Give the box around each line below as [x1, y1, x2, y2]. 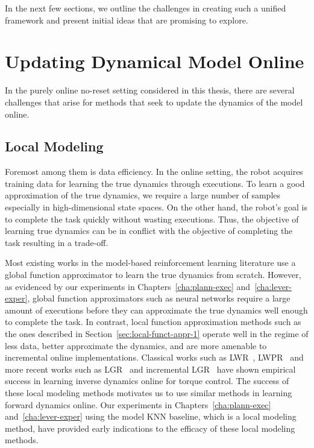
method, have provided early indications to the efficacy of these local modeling [5, 421, 295, 434]
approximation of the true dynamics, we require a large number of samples [5, 189, 281, 201]
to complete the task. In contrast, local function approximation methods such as [5, 315, 301, 328]
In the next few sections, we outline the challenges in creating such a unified [5, 2, 286, 14]
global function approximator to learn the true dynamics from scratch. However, [5, 268, 301, 281]
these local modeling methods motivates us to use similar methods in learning [5, 386, 292, 399]
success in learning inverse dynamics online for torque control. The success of [5, 374, 289, 387]
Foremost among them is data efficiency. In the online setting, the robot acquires [5, 165, 303, 178]
